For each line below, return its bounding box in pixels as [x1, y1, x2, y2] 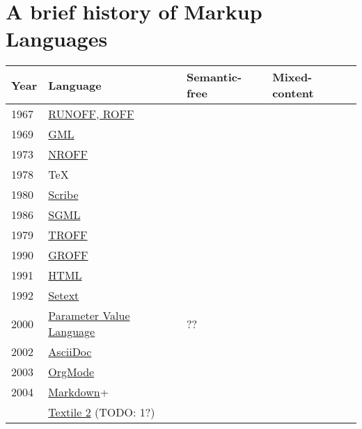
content [272, 85, 314, 102]
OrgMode [48, 364, 95, 380]
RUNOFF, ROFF [48, 106, 134, 122]
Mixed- [272, 69, 313, 86]
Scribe [48, 186, 79, 203]
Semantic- [186, 69, 242, 86]
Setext [48, 287, 79, 304]
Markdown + [48, 384, 109, 400]
